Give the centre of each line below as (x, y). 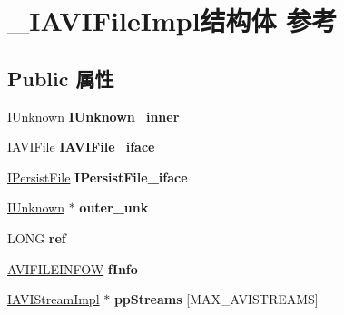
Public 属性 (61, 78)
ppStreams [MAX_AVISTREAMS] (216, 299)
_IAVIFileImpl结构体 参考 (172, 20)
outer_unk (114, 207)
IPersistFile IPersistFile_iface (98, 177)
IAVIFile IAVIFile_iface (81, 147)
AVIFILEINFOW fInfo (73, 268)
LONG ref (37, 237)
